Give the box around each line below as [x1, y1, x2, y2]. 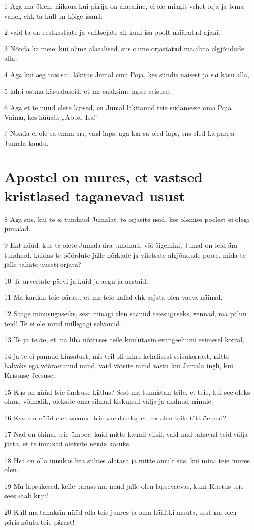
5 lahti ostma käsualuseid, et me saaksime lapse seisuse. [4, 86, 171, 96]
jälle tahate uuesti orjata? [4, 259, 81, 269]
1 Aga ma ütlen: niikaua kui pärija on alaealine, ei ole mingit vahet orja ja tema [4, 1, 244, 11]
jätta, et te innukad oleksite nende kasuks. [4, 438, 131, 448]
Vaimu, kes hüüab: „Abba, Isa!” [4, 111, 99, 122]
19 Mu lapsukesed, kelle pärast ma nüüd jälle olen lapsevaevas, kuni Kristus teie [4, 481, 244, 491]
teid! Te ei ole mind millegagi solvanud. [4, 318, 122, 328]
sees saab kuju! [4, 490, 49, 501]
